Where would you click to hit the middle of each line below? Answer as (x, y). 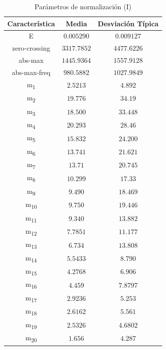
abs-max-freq (31, 72)
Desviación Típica (128, 23)
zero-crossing (31, 48)
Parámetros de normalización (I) (83, 6)
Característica (31, 23)
